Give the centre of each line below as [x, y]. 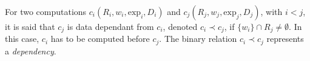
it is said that [30, 26]
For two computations [46, 11]
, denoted [180, 26]
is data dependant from [110, 26]
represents [285, 39]
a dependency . [31, 51]
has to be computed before [100, 39]
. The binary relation [198, 39]
